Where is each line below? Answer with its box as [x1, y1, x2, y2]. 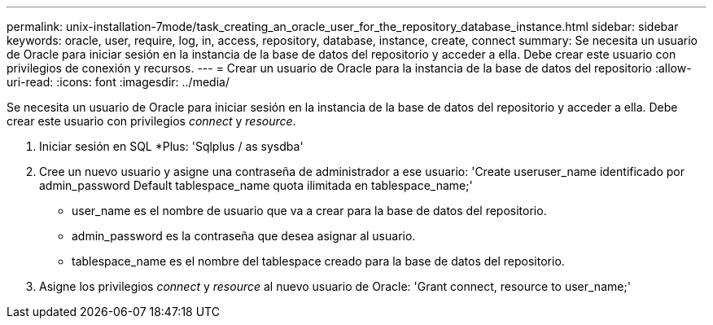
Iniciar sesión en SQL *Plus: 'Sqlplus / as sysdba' [39, 139, 304, 153]
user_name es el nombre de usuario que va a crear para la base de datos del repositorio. [72, 204, 547, 217]
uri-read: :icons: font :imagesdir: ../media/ [7, 75, 230, 89]
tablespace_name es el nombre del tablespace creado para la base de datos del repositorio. [72, 254, 565, 268]
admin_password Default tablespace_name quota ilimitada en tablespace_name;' [39, 178, 473, 192]
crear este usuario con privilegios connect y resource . [7, 114, 296, 128]
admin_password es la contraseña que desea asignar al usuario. [72, 229, 416, 243]
